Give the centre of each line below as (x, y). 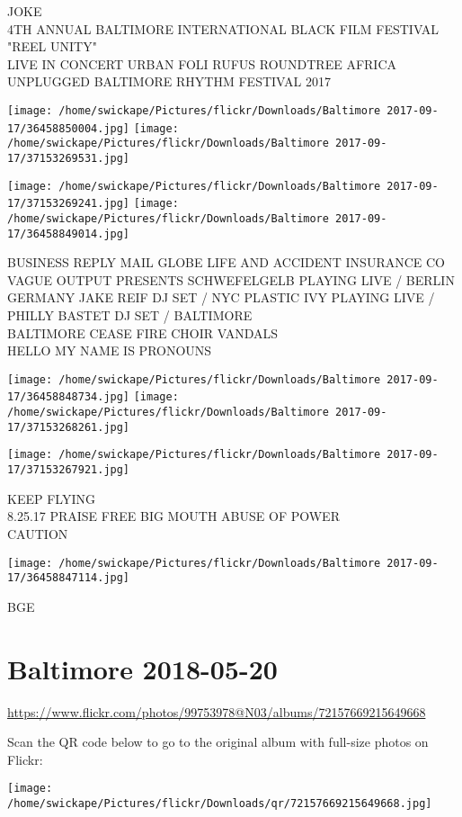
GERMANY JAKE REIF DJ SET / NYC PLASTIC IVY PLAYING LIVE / (221, 297)
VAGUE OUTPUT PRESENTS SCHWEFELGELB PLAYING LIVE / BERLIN (231, 279)
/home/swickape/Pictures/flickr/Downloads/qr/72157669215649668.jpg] (220, 803)
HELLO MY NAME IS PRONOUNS (110, 350)
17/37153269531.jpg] (69, 158)
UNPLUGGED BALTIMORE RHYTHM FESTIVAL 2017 (169, 81)
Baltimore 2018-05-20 (142, 668)
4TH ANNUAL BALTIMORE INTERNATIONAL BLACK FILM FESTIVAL (223, 28)
